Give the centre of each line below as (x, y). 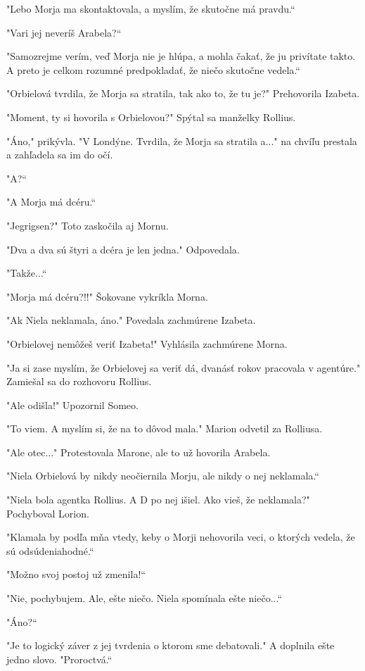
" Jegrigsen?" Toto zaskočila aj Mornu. (88, 225)
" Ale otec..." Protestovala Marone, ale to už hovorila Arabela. (139, 452)
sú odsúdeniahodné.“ (50, 550)
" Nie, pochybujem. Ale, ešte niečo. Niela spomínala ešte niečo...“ (144, 598)
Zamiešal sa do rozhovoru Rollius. (79, 381)
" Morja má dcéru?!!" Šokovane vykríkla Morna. (107, 296)
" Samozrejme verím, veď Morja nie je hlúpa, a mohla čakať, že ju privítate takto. (181, 56)
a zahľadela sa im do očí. (60, 155)
